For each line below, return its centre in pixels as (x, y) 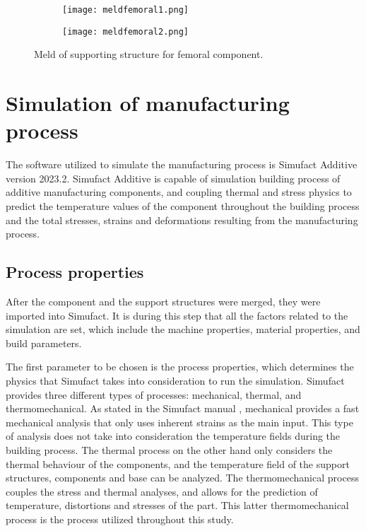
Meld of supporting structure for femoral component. (149, 54)
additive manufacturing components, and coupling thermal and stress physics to (179, 192)
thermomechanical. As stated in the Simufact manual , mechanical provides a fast (183, 408)
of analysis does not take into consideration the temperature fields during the (173, 436)
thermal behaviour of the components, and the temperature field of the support (178, 463)
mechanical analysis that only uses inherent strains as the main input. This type (179, 422)
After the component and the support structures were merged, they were (163, 301)
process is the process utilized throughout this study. (120, 519)
